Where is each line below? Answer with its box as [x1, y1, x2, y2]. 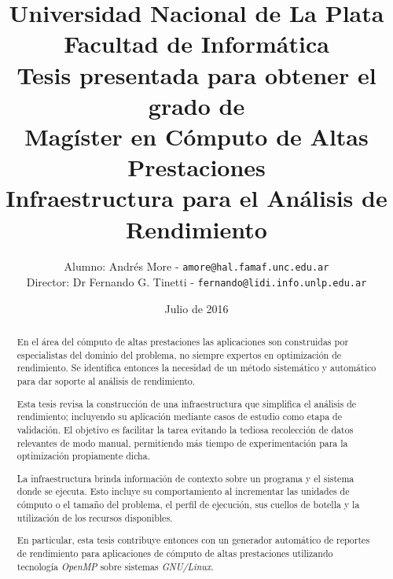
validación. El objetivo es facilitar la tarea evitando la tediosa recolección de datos [17, 422, 354, 436]
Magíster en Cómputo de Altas [24, 120, 369, 152]
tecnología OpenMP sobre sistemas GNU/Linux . [17, 559, 214, 573]
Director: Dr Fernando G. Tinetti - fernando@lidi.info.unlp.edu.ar [26, 274, 367, 290]
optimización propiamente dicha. [17, 449, 150, 463]
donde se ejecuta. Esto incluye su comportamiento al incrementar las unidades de [17, 485, 350, 498]
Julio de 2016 [164, 300, 229, 316]
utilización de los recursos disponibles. [17, 511, 173, 524]
